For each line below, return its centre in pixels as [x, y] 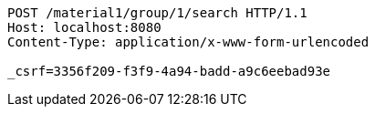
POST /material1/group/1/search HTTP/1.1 [157, 13]
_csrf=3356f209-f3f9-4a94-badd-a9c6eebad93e [169, 71]
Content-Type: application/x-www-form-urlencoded [188, 42]
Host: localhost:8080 [84, 27]
